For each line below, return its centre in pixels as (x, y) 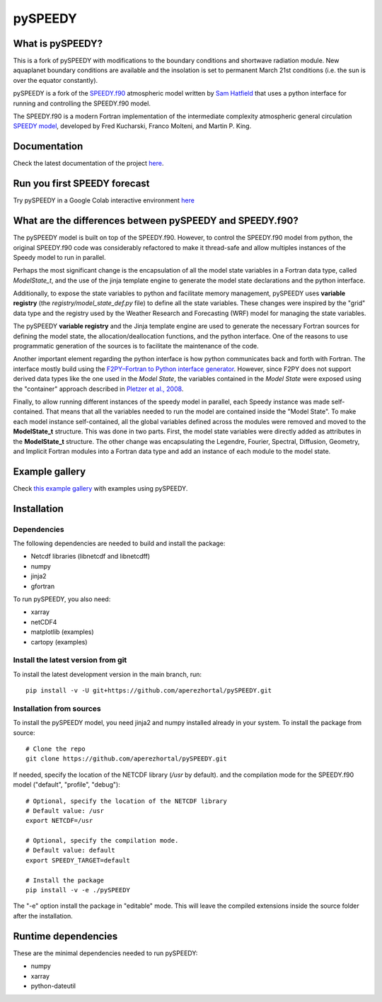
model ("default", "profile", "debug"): (66, 785)
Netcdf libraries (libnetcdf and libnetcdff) (91, 557)
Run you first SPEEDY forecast (81, 184)
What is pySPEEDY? (58, 44)
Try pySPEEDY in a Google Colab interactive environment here (104, 200)
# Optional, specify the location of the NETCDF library (127, 801)
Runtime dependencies (65, 936)
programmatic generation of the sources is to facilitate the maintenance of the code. (136, 346)
